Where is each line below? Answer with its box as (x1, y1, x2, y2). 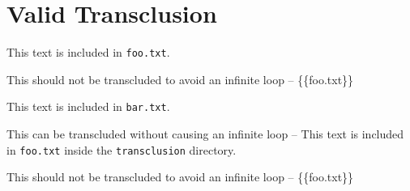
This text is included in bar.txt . (6, 98, 170, 115)
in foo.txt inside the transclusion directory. (6, 141, 237, 158)
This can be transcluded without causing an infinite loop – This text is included (6, 125, 404, 142)
